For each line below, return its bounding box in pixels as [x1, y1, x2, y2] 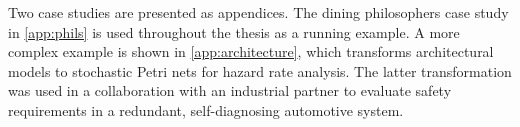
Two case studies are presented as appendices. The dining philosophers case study [8, 2, 509, 22]
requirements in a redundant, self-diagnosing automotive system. [8, 99, 404, 120]
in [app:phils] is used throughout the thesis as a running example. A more [8, 21, 460, 42]
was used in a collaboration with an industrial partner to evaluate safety [8, 80, 452, 101]
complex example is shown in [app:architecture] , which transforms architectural [8, 41, 494, 62]
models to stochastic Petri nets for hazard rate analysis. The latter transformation [8, 60, 512, 81]
